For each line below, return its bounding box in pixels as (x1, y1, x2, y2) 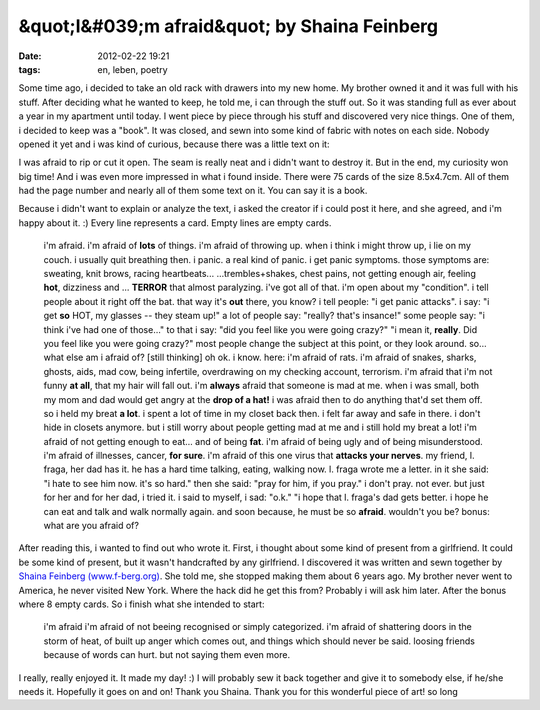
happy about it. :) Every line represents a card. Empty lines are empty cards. (18, 216, 332, 229)
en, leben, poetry (97, 63, 168, 75)
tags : (18, 63, 41, 75)
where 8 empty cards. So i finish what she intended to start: (18, 598, 265, 610)
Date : (18, 50, 42, 62)
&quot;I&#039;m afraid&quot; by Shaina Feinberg (18, 15, 439, 37)
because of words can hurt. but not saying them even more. (43, 649, 290, 661)
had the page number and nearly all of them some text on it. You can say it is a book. (18, 185, 368, 197)
